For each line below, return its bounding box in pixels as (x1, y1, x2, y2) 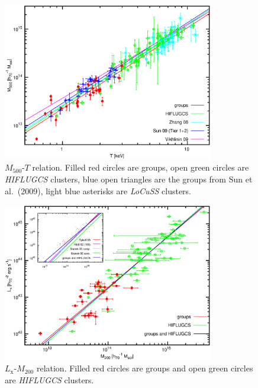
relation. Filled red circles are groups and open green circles (36, 362, 253, 374)
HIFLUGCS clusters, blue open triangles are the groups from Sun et (5, 172, 253, 185)
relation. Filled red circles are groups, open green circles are (32, 161, 249, 174)
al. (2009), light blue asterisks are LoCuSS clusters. (5, 184, 192, 197)
